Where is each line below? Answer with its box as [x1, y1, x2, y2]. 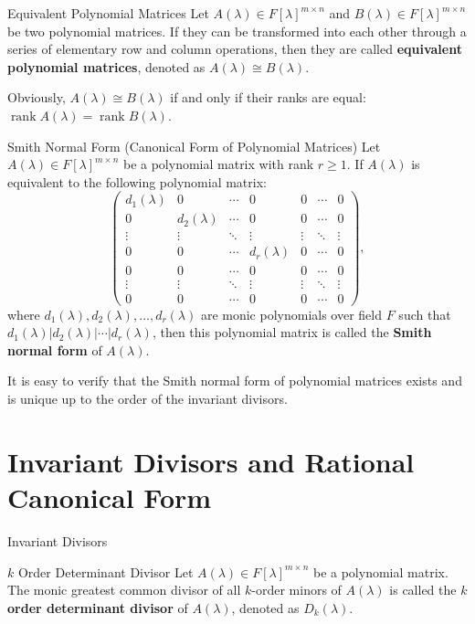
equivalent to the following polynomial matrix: [7, 172, 267, 191]
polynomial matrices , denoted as [7, 57, 206, 76]
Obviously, [7, 88, 66, 107]
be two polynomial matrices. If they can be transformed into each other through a [7, 21, 467, 40]
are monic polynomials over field [200, 304, 383, 323]
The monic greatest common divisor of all [7, 580, 241, 599]
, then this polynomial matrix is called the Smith [152, 323, 432, 342]
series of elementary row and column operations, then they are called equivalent [7, 39, 462, 58]
